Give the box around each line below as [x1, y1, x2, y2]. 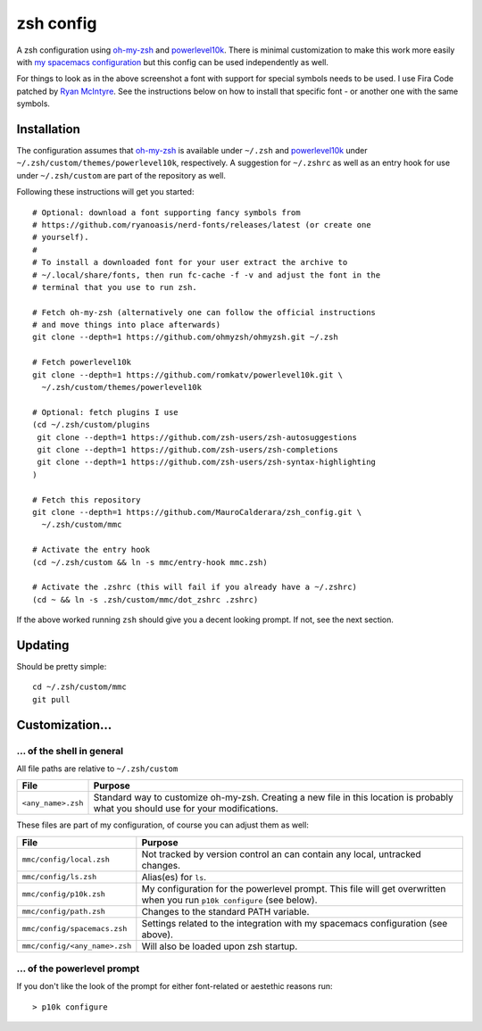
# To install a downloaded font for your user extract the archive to [32, 257, 348, 268]
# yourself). [32, 232, 89, 243]
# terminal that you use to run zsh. [32, 282, 198, 292]
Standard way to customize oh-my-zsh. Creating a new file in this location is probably [93, 791, 454, 803]
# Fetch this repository [32, 495, 141, 504]
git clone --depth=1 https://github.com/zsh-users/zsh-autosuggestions [37, 432, 357, 442]
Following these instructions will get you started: [16, 187, 195, 197]
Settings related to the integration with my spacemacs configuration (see [141, 917, 448, 929]
